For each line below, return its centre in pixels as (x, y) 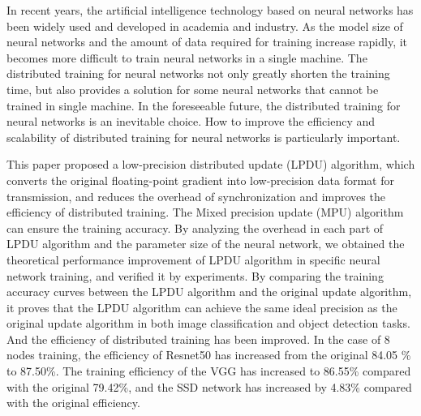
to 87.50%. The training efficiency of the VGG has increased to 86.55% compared (209, 371)
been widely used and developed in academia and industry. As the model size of (205, 26)
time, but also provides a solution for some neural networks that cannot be (193, 89)
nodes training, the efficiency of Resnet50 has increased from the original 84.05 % (209, 355)
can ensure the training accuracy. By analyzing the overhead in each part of (195, 227)
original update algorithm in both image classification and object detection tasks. (208, 323)
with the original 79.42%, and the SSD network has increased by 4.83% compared (209, 386)
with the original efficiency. (73, 403)
